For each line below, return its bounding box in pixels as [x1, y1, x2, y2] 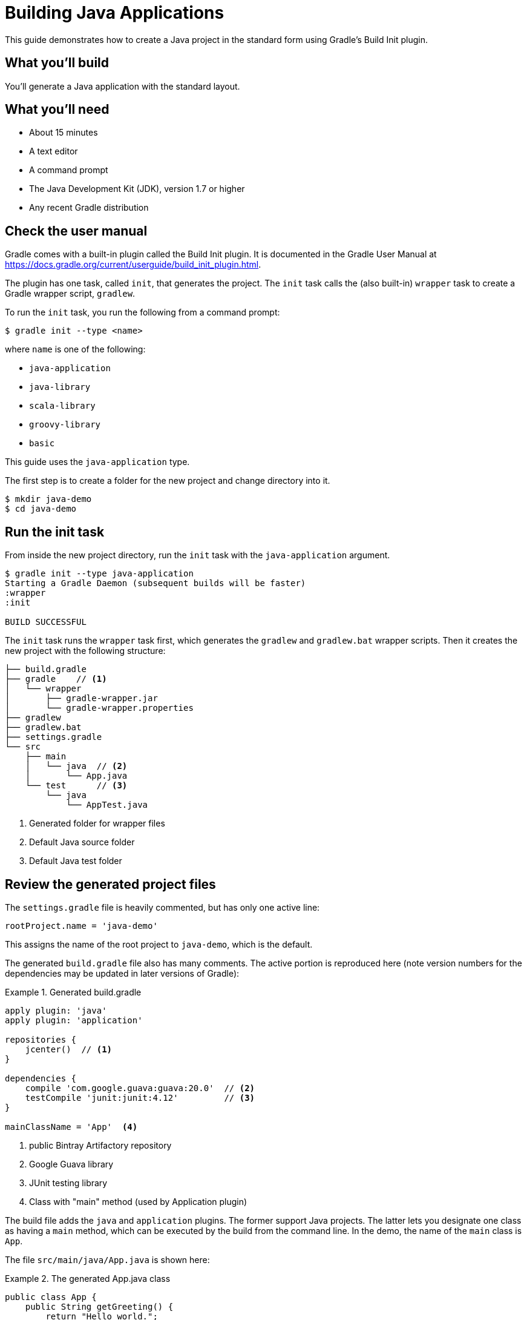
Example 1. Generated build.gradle [5, 986, 142, 997]
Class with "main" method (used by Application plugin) [29, 1196, 247, 1207]
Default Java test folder [29, 856, 122, 866]
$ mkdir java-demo [5, 494, 92, 504]
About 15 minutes [29, 127, 98, 138]
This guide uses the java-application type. [5, 457, 190, 467]
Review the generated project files [5, 876, 216, 892]
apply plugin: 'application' [5, 1015, 143, 1025]
